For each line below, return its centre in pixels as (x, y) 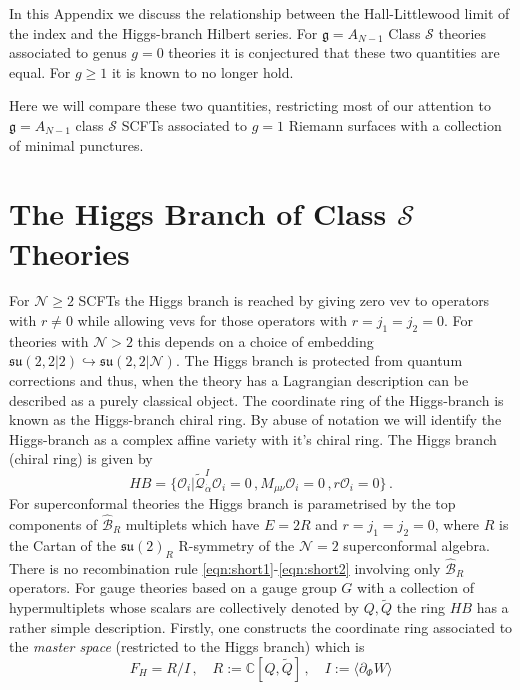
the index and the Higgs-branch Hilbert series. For (163, 32)
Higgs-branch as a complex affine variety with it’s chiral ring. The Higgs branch (253, 438)
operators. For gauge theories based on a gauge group (173, 587)
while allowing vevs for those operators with (212, 320)
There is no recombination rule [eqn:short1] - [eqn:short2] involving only (225, 567)
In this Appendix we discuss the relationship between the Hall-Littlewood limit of (259, 13)
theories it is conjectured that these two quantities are (334, 52)
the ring (421, 607)
